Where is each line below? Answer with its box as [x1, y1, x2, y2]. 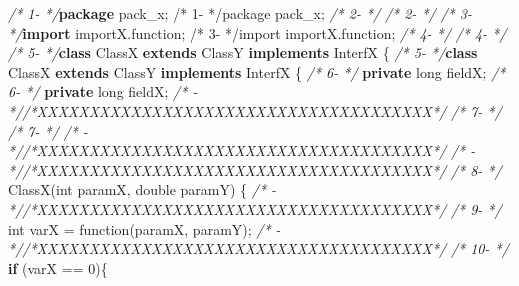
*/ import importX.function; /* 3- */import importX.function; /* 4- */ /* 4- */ [8, 22, 507, 43]
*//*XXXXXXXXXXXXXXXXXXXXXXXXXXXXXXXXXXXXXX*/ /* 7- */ [8, 100, 502, 121]
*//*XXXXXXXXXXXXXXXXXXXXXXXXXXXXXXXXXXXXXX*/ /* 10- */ [8, 238, 509, 259]
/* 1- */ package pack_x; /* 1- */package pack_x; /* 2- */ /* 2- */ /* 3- [8, 3, 472, 23]
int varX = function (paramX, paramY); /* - [8, 218, 281, 239]
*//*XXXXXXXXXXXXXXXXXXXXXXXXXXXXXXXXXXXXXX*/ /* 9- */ [8, 198, 502, 219]
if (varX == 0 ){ [8, 257, 108, 278]
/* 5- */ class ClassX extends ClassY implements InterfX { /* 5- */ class [8, 42, 478, 63]
